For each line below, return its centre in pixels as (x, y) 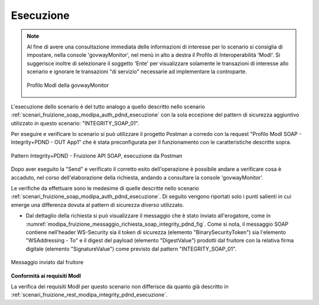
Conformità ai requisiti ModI (46, 275)
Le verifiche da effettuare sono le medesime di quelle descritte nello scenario (105, 189)
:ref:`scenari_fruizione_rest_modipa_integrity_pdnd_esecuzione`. (89, 295)
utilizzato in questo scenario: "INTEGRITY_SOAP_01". (75, 123)
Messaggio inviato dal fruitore (47, 262)
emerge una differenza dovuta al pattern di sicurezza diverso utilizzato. (97, 205)
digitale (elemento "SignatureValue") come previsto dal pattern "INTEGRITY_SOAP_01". (131, 249)
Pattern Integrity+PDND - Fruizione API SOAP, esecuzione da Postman (97, 155)
